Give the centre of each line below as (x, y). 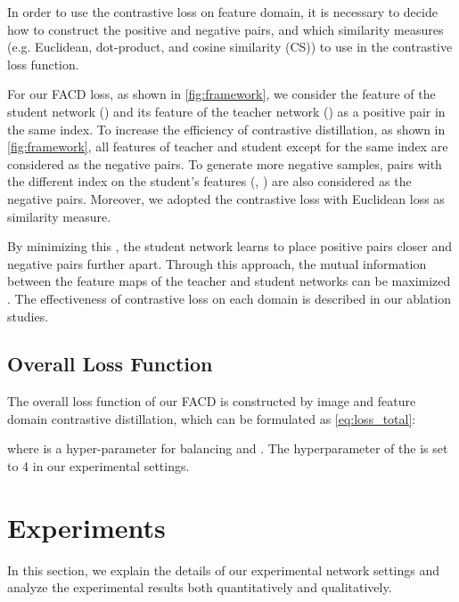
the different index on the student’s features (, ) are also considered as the (209, 181)
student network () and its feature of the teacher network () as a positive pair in (226, 111)
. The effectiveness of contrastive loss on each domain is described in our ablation (229, 298)
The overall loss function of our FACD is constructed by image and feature (212, 401)
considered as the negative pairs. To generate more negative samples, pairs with (225, 163)
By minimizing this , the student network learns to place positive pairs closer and (229, 246)
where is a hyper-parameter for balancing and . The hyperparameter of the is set (228, 448)
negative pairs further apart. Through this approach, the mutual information (217, 263)
